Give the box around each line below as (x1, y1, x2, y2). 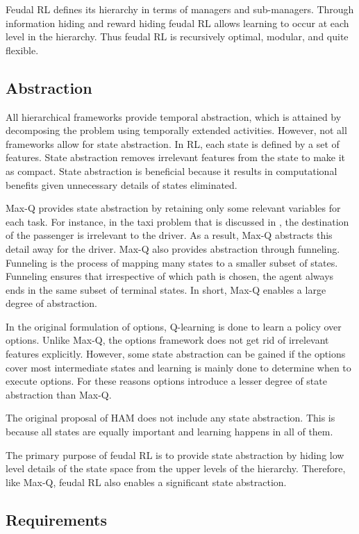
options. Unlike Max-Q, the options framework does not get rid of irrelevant (6, 333, 329, 347)
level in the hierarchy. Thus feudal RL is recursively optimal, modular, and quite (6, 29, 349, 44)
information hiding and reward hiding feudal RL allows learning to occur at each (6, 15, 349, 30)
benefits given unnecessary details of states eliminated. (6, 177, 237, 192)
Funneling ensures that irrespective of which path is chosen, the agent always (6, 269, 334, 283)
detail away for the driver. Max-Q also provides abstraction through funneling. (6, 241, 340, 256)
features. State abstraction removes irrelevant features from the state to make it (6, 150, 346, 165)
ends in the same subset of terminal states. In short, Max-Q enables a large (6, 282, 326, 297)
